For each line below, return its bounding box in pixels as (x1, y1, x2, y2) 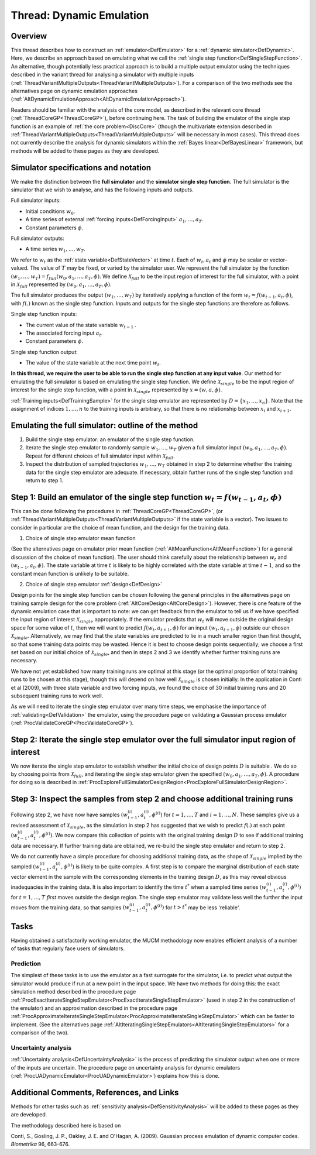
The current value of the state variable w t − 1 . (25, 321, 137, 330)
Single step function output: (11, 348, 78, 355)
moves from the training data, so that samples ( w (11, 904, 130, 911)
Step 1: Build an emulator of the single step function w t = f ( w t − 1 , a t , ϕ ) (11, 492, 282, 503)
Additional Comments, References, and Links (11, 1087, 179, 1097)
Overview (11, 31, 47, 41)
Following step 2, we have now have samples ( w (11, 811, 128, 819)
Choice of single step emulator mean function (25, 534, 136, 541)
